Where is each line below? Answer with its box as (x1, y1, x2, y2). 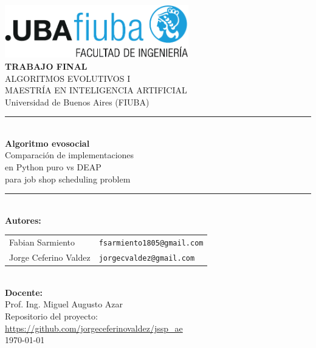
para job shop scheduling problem (5, 172, 131, 185)
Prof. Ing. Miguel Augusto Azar (5, 298, 123, 310)
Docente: (5, 286, 43, 298)
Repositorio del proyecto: (5, 310, 98, 323)
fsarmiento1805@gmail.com (98, 239, 204, 248)
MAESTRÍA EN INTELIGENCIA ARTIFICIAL (5, 84, 187, 96)
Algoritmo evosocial (5, 136, 90, 149)
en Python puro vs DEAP (5, 161, 101, 173)
